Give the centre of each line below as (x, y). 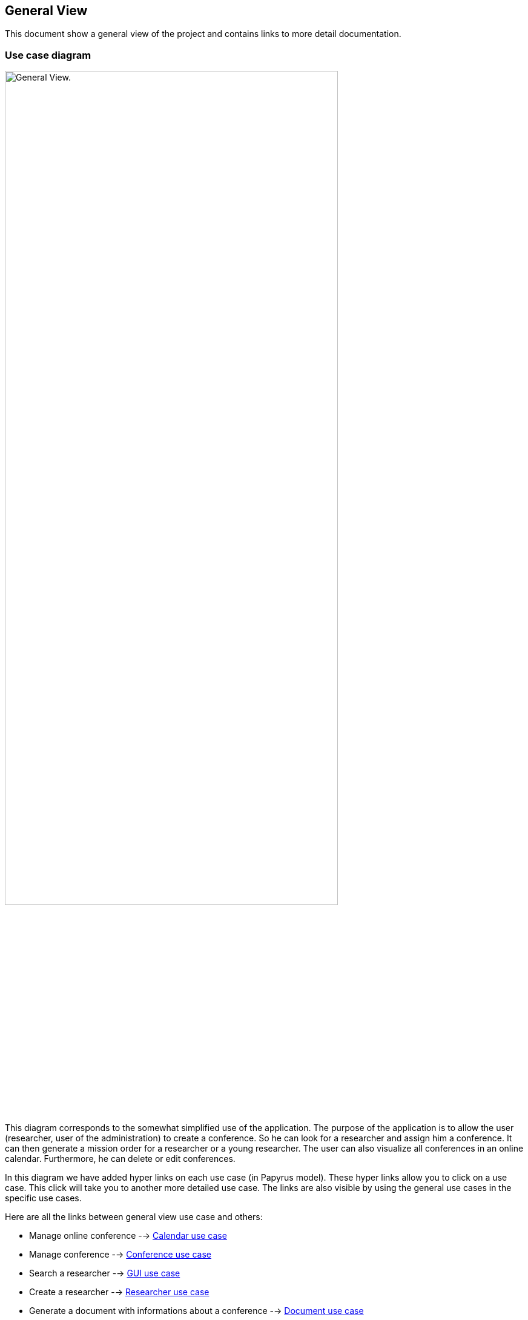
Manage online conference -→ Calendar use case (128, 1235)
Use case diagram (48, 55)
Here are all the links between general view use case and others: (134, 1216)
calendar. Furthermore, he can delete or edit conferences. (120, 1158)
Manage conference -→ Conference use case (120, 1254)
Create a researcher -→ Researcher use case (119, 1292)
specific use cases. (43, 1198)
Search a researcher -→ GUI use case (105, 1273)
